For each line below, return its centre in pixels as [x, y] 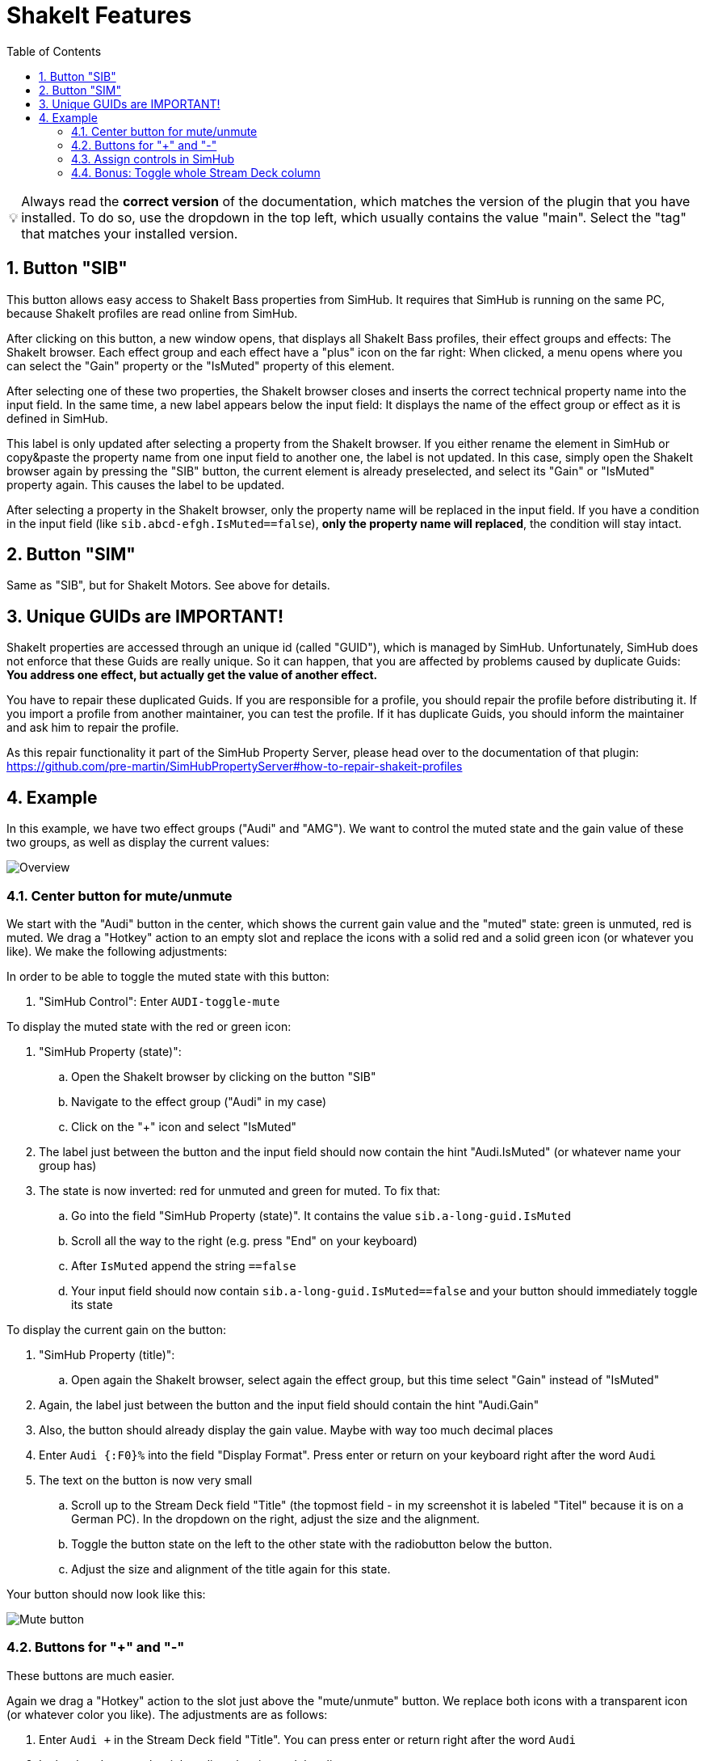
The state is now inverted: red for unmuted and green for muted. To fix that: [240, 1190]
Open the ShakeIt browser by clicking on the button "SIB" [224, 1076]
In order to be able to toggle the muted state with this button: [168, 976]
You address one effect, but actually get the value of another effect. [192, 675]
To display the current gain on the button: [116, 1329]
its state [92, 1304]
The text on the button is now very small [146, 1480]
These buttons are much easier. [91, 1675]
